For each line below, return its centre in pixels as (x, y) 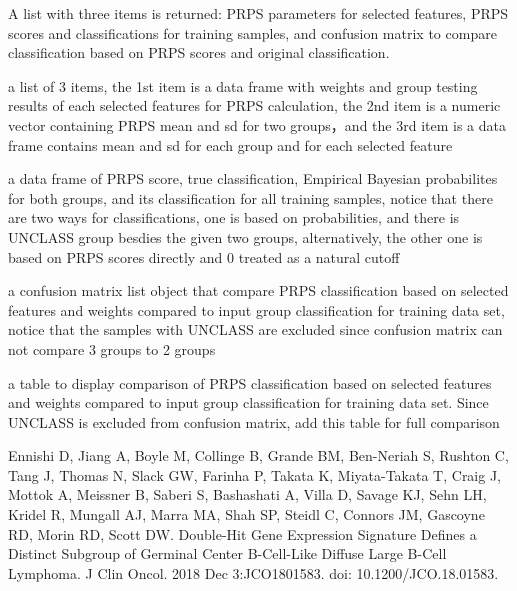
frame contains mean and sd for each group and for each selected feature (230, 144)
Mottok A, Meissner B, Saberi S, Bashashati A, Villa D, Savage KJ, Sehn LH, (247, 494)
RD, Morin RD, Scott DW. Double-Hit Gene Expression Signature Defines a (242, 533)
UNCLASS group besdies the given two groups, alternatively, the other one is (245, 236)
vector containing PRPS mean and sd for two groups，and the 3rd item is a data (257, 124)
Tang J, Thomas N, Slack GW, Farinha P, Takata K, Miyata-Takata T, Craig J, (255, 474)
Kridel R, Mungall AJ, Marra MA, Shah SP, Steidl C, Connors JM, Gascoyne (246, 514)
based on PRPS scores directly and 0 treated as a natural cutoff (204, 256)
